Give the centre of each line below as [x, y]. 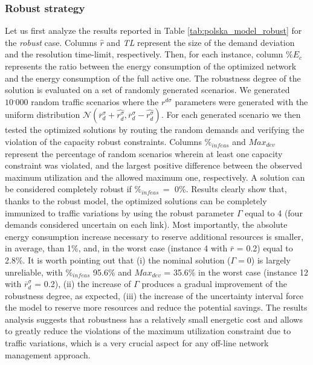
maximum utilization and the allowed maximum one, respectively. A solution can [155, 177]
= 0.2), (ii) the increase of [83, 284]
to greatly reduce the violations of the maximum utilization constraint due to [148, 331]
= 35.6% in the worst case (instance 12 [236, 272]
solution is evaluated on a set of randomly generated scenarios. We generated [147, 90]
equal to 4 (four [274, 212]
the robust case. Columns [51, 42]
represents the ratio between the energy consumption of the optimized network [151, 66]
